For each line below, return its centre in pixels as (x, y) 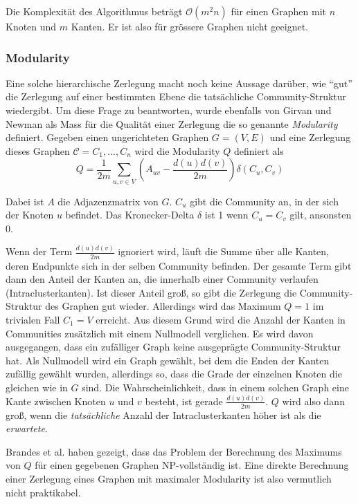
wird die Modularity (177, 150)
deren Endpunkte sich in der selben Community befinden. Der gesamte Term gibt (179, 265)
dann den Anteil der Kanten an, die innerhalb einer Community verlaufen (162, 279)
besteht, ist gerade (184, 401)
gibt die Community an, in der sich (264, 201)
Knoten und (31, 26)
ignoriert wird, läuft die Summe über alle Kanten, (224, 251)
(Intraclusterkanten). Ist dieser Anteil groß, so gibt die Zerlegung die (151, 292)
